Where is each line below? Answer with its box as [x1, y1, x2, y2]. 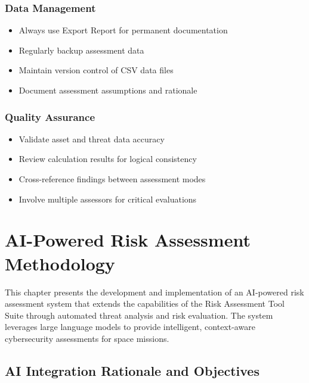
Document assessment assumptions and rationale [18, 84, 197, 96]
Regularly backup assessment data [18, 43, 144, 56]
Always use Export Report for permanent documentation [18, 24, 228, 36]
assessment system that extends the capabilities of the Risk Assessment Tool [5, 297, 285, 310]
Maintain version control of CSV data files [18, 64, 174, 76]
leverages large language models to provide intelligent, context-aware [5, 320, 255, 333]
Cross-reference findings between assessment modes [18, 173, 206, 185]
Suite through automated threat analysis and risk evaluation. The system [5, 309, 273, 321]
